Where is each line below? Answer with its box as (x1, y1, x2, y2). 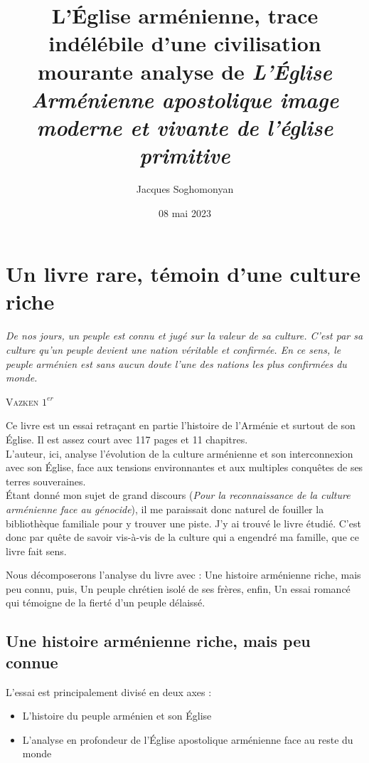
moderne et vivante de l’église (36, 112, 333, 142)
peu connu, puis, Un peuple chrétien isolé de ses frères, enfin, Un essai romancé (6, 581, 351, 596)
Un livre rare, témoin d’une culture (6, 259, 361, 288)
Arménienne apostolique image (31, 84, 339, 114)
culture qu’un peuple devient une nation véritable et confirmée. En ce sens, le (6, 342, 341, 357)
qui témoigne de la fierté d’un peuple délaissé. (6, 595, 205, 610)
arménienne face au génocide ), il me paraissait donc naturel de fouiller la (6, 501, 324, 516)
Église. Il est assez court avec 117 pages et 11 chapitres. (6, 431, 248, 446)
